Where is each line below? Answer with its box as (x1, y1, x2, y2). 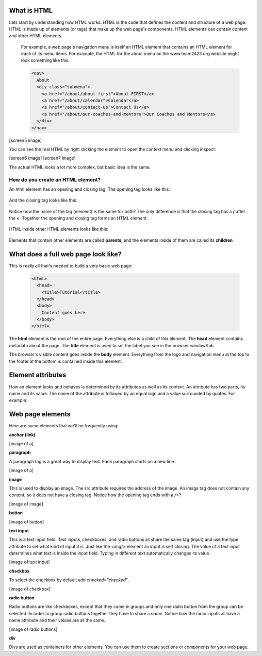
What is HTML (9, 6, 53, 15)
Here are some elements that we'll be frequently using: (9, 423, 119, 429)
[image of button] (9, 519, 44, 524)
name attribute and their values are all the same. (9, 617, 106, 623)
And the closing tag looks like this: (9, 197, 78, 203)
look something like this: (21, 57, 70, 63)
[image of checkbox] (9, 586, 51, 592)
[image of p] (9, 468, 34, 473)
